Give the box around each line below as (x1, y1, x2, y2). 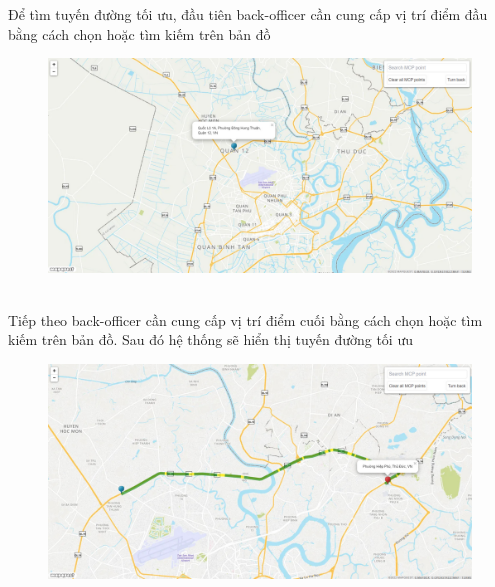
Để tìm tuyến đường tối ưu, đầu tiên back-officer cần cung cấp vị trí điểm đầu (8, 4, 488, 24)
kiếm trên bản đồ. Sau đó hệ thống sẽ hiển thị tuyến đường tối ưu (8, 329, 413, 350)
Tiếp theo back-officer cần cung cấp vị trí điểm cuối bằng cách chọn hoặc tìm (8, 309, 483, 330)
